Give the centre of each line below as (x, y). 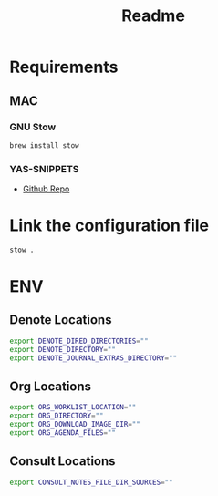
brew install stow (44, 145)
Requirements (64, 67)
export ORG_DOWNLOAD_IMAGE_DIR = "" (75, 425)
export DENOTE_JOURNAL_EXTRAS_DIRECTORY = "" (93, 358)
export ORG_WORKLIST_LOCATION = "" (73, 408)
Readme (153, 16)
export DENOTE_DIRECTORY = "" (63, 349)
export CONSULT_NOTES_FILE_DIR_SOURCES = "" (91, 482)
